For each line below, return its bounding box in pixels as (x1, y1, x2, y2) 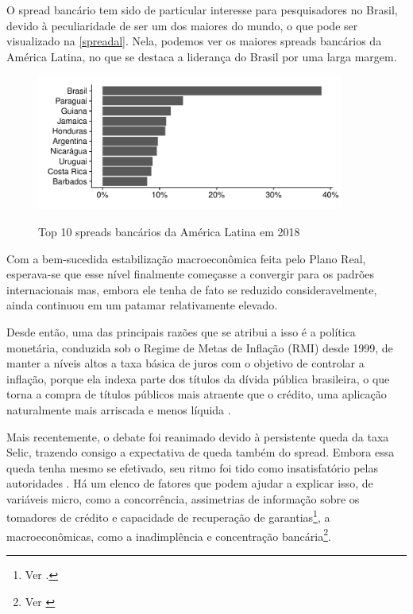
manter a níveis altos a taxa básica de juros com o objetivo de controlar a (6, 355, 365, 371)
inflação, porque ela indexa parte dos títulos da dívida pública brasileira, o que (6, 370, 390, 387)
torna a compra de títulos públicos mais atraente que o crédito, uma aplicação (6, 386, 387, 402)
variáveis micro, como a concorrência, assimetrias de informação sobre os (6, 490, 360, 507)
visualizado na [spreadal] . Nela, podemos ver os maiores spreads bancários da (6, 33, 382, 49)
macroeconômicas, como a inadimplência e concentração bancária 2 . (6, 525, 331, 544)
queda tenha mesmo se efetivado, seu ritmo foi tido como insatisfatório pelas (6, 459, 378, 476)
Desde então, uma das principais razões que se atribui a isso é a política (6, 323, 356, 340)
